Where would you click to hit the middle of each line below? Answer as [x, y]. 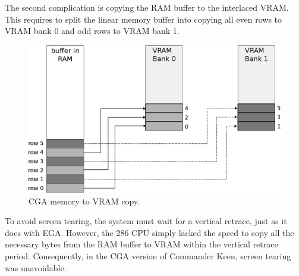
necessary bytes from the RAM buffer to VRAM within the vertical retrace [141, 244]
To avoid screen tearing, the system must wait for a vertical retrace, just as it [146, 221]
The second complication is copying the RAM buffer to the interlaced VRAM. [147, 7]
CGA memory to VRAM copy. [84, 201]
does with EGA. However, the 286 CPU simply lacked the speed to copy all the [149, 232]
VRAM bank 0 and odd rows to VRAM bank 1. [92, 31]
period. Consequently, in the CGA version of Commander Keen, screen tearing [148, 255]
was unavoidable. [36, 267]
